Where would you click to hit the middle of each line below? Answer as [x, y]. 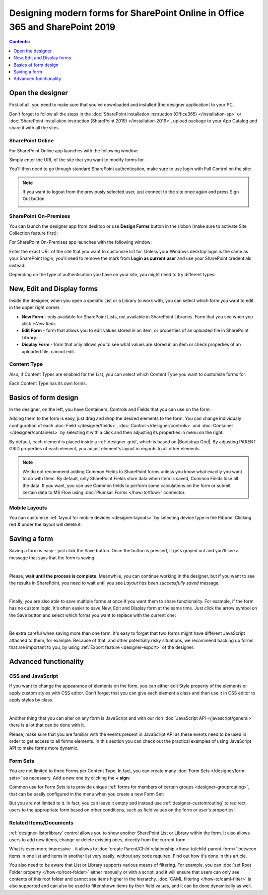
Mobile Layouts [28, 507]
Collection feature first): [33, 233]
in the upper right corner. [35, 307]
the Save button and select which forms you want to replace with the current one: [93, 615]
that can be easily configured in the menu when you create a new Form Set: [87, 794]
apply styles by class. [31, 700]
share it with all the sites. [34, 128]
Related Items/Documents [41, 823]
